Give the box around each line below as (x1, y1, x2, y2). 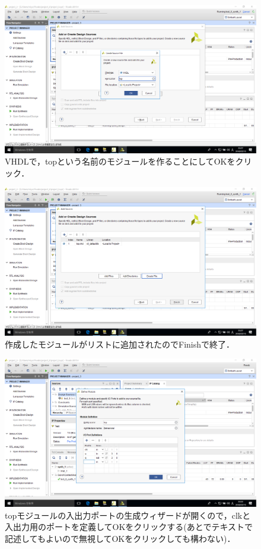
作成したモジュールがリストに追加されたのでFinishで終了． (5, 337, 235, 350)
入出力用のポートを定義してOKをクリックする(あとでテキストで (5, 520, 253, 533)
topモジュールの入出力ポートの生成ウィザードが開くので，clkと (5, 509, 251, 521)
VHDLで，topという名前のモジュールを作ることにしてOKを (5, 155, 235, 168)
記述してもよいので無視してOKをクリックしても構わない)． (5, 532, 235, 544)
